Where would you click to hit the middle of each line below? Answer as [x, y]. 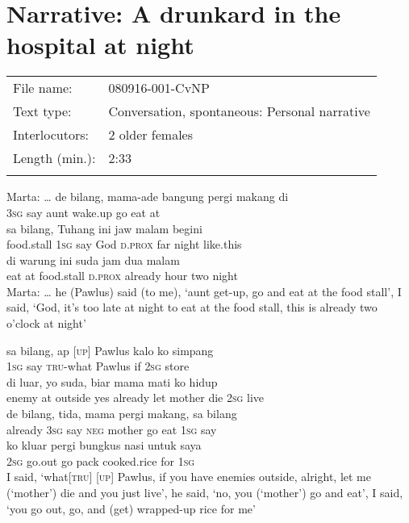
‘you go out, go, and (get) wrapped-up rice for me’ [131, 508]
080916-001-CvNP [159, 88]
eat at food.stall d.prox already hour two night [122, 276]
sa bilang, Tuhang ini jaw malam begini [104, 228]
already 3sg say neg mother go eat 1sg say [112, 429]
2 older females [151, 135]
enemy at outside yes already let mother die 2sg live [136, 397]
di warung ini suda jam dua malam [93, 259]
